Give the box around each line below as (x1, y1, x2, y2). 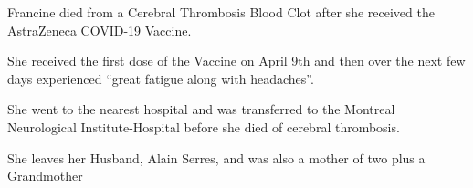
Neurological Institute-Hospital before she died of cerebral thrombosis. (7, 117, 400, 136)
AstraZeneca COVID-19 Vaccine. (7, 20, 192, 39)
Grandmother (7, 166, 83, 185)
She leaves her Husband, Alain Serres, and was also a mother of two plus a (7, 148, 426, 167)
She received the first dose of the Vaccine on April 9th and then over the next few (7, 51, 466, 70)
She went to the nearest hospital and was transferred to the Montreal (7, 99, 395, 119)
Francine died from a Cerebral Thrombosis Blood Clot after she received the (7, 3, 435, 21)
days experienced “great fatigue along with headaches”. (7, 68, 314, 88)
